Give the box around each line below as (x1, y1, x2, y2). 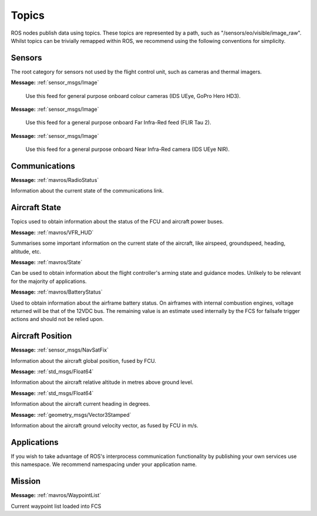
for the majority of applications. (11, 278, 87, 285)
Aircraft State (11, 203, 62, 213)
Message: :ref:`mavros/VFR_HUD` (11, 229, 94, 236)
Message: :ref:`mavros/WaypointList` (11, 492, 102, 499)
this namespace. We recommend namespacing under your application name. (11, 461, 197, 468)
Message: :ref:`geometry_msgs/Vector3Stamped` (11, 411, 131, 418)
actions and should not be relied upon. (11, 316, 104, 323)
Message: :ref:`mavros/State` (11, 258, 83, 265)
